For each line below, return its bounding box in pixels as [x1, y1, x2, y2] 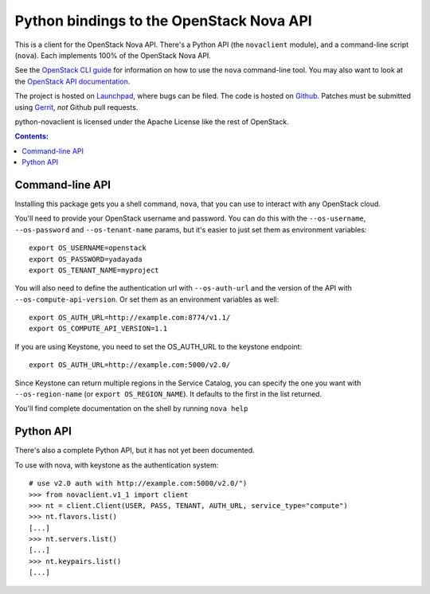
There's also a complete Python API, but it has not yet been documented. [14, 446, 255, 455]
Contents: [14, 131, 49, 141]
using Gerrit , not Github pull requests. [14, 102, 139, 111]
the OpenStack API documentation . [14, 76, 131, 86]
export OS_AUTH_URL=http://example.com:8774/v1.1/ [29, 313, 231, 322]
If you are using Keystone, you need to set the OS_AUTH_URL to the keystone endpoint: [14, 342, 303, 351]
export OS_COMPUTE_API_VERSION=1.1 [29, 324, 168, 334]
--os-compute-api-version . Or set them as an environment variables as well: [14, 295, 279, 304]
